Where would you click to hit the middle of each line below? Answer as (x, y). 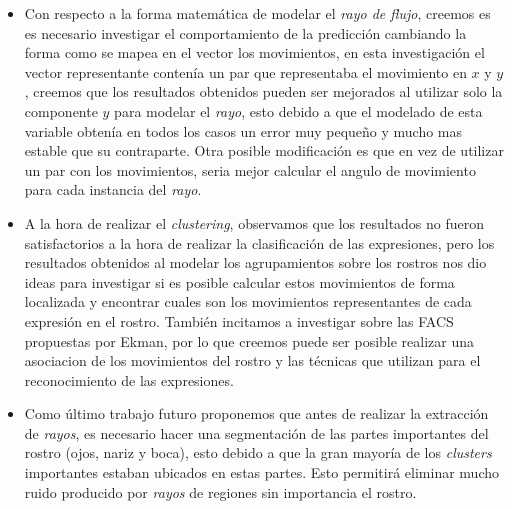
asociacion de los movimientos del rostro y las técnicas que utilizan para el (252, 360)
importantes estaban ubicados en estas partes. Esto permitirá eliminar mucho (261, 472)
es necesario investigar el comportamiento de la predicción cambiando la (245, 32)
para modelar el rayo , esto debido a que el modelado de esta (298, 110)
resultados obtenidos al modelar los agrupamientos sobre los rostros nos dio (255, 262)
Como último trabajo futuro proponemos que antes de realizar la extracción (256, 413)
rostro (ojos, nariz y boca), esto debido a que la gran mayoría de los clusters (258, 452)
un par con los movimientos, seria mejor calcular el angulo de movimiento (250, 169)
